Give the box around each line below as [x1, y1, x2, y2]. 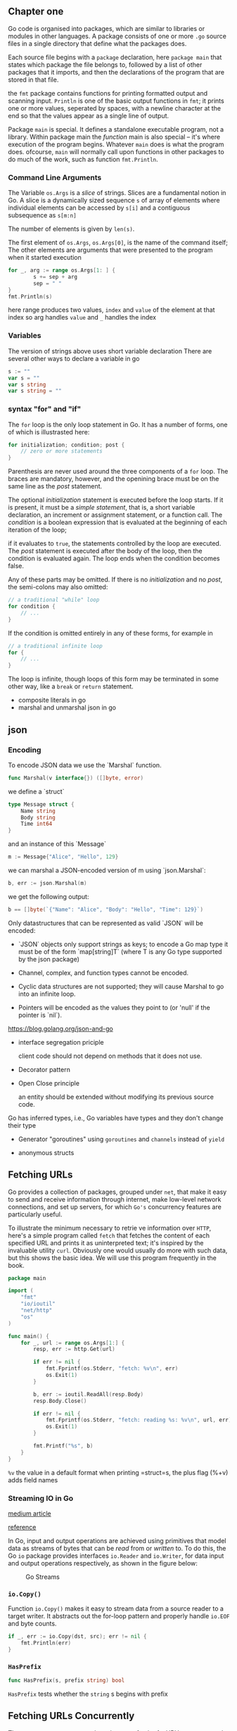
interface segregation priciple [18, 1038, 104, 1046]
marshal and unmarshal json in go [18, 703, 117, 712]
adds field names [8, 1475, 58, 1484]
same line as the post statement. [8, 482, 103, 491]
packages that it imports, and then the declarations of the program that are [8, 68, 224, 76]
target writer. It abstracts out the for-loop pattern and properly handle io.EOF [8, 1612, 231, 1620]
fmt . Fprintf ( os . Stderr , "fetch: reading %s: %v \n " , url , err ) [45, 1416, 232, 1424]
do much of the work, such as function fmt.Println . [8, 155, 159, 163]
